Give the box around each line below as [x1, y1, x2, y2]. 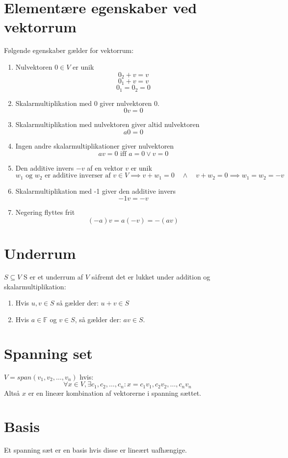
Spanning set [4, 343, 93, 363]
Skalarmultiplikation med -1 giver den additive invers [15, 185, 176, 196]
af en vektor [87, 162, 123, 173]
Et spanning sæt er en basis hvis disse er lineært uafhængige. [4, 445, 187, 455]
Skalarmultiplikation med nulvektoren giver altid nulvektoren [15, 119, 200, 129]
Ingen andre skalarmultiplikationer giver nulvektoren [15, 141, 174, 151]
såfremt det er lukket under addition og [91, 272, 210, 281]
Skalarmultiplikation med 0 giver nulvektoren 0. [15, 98, 159, 108]
